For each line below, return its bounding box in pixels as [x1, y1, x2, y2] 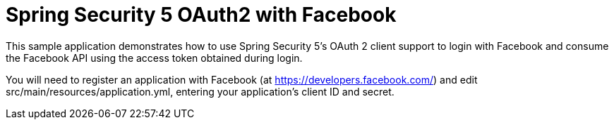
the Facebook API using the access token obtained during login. [6, 51, 303, 64]
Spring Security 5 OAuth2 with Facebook [6, 3, 397, 27]
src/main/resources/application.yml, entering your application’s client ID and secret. [6, 85, 395, 98]
